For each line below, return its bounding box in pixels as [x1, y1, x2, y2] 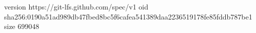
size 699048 [4, 21, 39, 31]
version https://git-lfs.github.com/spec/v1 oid [4, 1, 148, 11]
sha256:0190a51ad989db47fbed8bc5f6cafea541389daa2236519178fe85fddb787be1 [4, 11, 252, 21]
